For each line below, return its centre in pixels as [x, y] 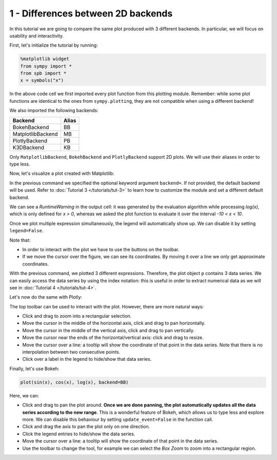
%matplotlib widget [45, 59]
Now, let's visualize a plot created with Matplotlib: [62, 173]
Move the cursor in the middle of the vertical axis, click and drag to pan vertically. [108, 330]
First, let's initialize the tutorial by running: [54, 45]
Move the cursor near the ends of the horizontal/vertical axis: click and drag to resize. [113, 338]
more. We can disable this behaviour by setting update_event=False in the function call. [118, 419]
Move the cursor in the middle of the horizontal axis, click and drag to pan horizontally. [114, 323]
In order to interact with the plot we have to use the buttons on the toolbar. [101, 249]
